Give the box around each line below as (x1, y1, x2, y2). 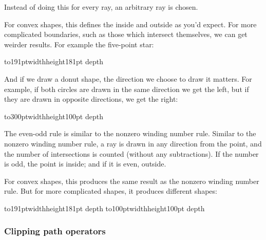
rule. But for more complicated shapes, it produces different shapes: (4, 186, 217, 196)
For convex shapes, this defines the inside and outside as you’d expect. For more (4, 19, 257, 29)
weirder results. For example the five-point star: (4, 39, 154, 49)
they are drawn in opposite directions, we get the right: (4, 94, 178, 104)
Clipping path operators (4, 225, 106, 237)
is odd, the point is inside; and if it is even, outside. (4, 158, 166, 169)
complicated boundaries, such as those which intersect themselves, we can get (4, 29, 248, 40)
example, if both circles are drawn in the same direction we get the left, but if (4, 83, 249, 94)
